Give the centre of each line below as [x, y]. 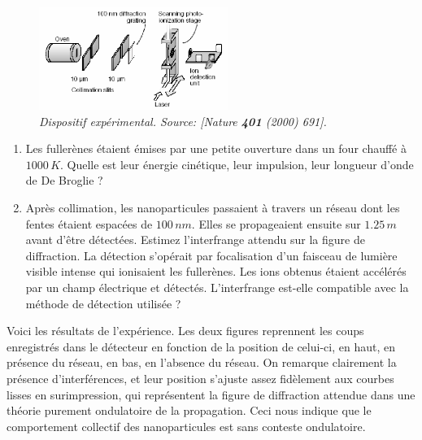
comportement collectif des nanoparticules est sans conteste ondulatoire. [186, 426]
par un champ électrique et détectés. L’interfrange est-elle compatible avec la [217, 288]
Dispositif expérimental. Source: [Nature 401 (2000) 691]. [183, 121]
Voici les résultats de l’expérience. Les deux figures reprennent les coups [185, 331]
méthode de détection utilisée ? [103, 303]
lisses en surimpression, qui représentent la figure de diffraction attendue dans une [211, 394]
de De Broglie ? [64, 180]
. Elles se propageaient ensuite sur [276, 223]
